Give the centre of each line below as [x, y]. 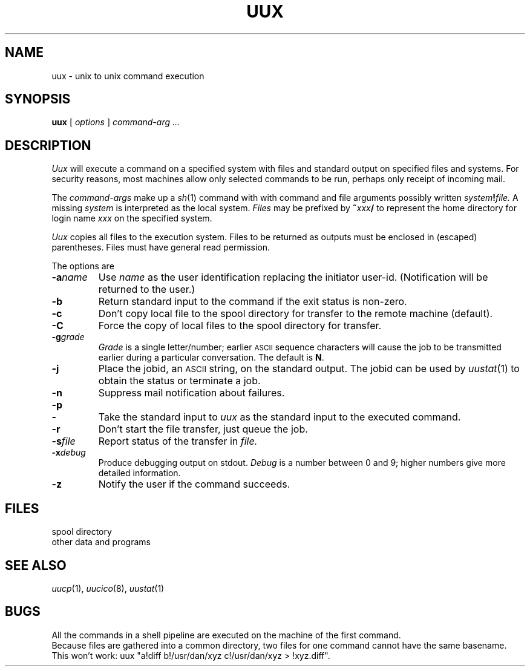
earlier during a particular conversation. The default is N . [211, 358]
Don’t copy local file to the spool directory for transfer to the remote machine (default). [296, 314]
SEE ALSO [36, 565]
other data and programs [101, 542]
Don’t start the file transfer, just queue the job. [203, 429]
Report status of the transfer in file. [178, 441]
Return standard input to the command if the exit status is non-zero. [253, 302]
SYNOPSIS [38, 99]
